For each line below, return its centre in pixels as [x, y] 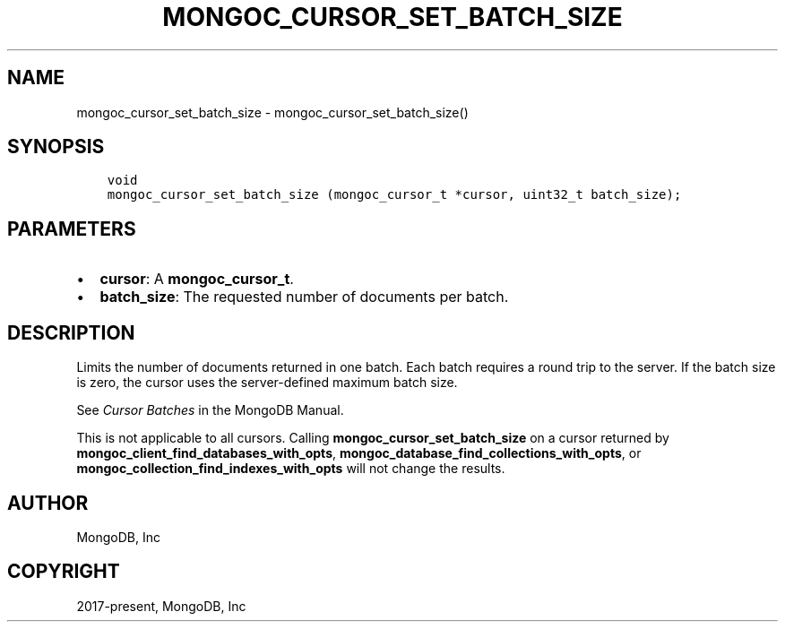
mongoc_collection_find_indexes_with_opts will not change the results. [291, 469]
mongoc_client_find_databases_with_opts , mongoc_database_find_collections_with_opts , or [359, 453]
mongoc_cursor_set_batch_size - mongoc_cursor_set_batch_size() [272, 112]
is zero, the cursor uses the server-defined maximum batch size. [267, 383]
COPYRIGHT [64, 572]
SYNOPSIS [56, 147]
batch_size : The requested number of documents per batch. [304, 297]
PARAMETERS [72, 228]
